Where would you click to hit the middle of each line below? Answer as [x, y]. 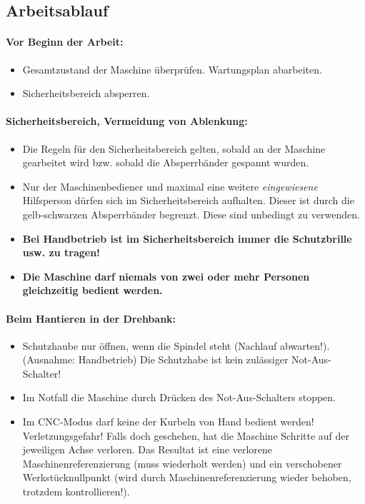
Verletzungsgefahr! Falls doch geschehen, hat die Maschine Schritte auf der [186, 435]
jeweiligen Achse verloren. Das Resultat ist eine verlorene [147, 449]
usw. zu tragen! [61, 252]
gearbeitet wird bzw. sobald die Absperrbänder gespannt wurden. [166, 162]
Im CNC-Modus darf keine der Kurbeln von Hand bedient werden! [168, 422]
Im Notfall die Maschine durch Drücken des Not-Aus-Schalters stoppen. [179, 397]
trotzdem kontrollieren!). [76, 492]
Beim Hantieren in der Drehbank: [91, 318]
